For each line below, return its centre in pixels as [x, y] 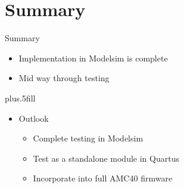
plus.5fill [20, 98]
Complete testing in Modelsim [88, 138]
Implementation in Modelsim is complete [93, 58]
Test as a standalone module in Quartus [106, 158]
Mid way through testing [64, 78]
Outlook [34, 118]
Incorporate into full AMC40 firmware [103, 178]
